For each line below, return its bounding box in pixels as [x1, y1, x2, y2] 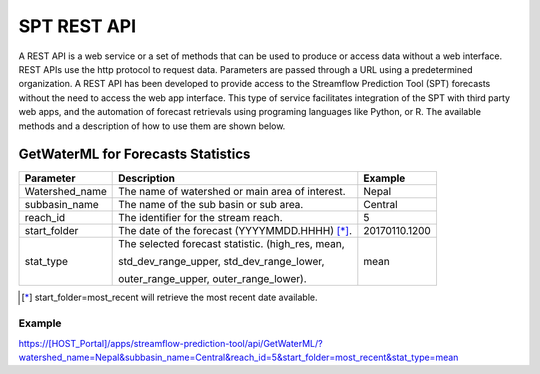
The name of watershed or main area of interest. [118, 185, 346, 199]
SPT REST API [18, 15, 137, 37]
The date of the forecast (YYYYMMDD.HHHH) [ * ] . [118, 224, 353, 238]
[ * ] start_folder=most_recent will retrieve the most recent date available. [21, 291, 318, 304]
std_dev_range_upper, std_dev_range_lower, [118, 255, 325, 269]
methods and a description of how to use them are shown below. [18, 120, 286, 132]
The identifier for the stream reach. [118, 211, 283, 225]
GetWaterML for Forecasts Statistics [18, 146, 251, 163]
